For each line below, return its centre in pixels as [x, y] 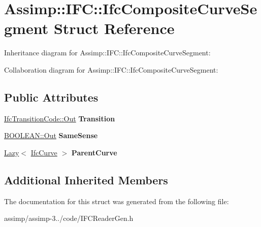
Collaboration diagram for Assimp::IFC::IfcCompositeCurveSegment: [111, 69]
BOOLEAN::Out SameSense [51, 135]
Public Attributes [51, 97]
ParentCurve [94, 152]
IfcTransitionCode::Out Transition [60, 118]
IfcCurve [44, 152]
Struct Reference [114, 28]
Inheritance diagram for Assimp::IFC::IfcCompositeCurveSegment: [107, 53]
